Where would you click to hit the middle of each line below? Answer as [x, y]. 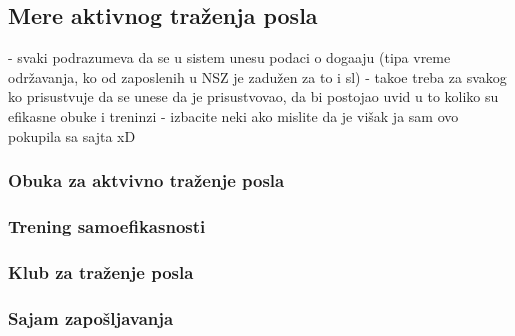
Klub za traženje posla [101, 271]
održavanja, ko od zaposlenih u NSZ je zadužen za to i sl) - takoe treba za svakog [257, 76]
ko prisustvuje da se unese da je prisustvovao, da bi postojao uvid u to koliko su [253, 96]
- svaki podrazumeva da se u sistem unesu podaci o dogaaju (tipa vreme [229, 57]
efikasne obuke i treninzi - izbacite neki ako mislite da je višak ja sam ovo [233, 115]
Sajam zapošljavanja [91, 317]
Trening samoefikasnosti [107, 225]
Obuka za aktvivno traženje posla [146, 180]
